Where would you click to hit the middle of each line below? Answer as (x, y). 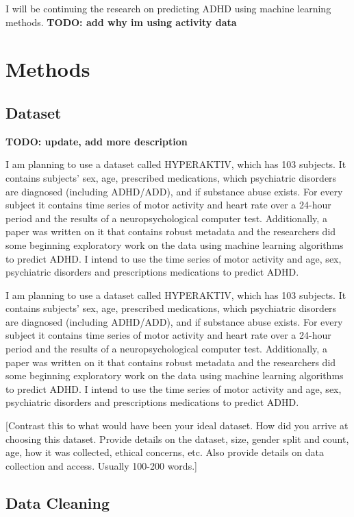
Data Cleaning (58, 502)
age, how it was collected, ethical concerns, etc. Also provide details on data (165, 452)
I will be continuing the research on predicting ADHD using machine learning (168, 8)
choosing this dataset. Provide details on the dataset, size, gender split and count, (177, 438)
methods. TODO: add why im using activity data (121, 22)
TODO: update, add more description (97, 141)
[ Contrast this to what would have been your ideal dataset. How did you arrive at (177, 425)
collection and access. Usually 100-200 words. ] (101, 465)
